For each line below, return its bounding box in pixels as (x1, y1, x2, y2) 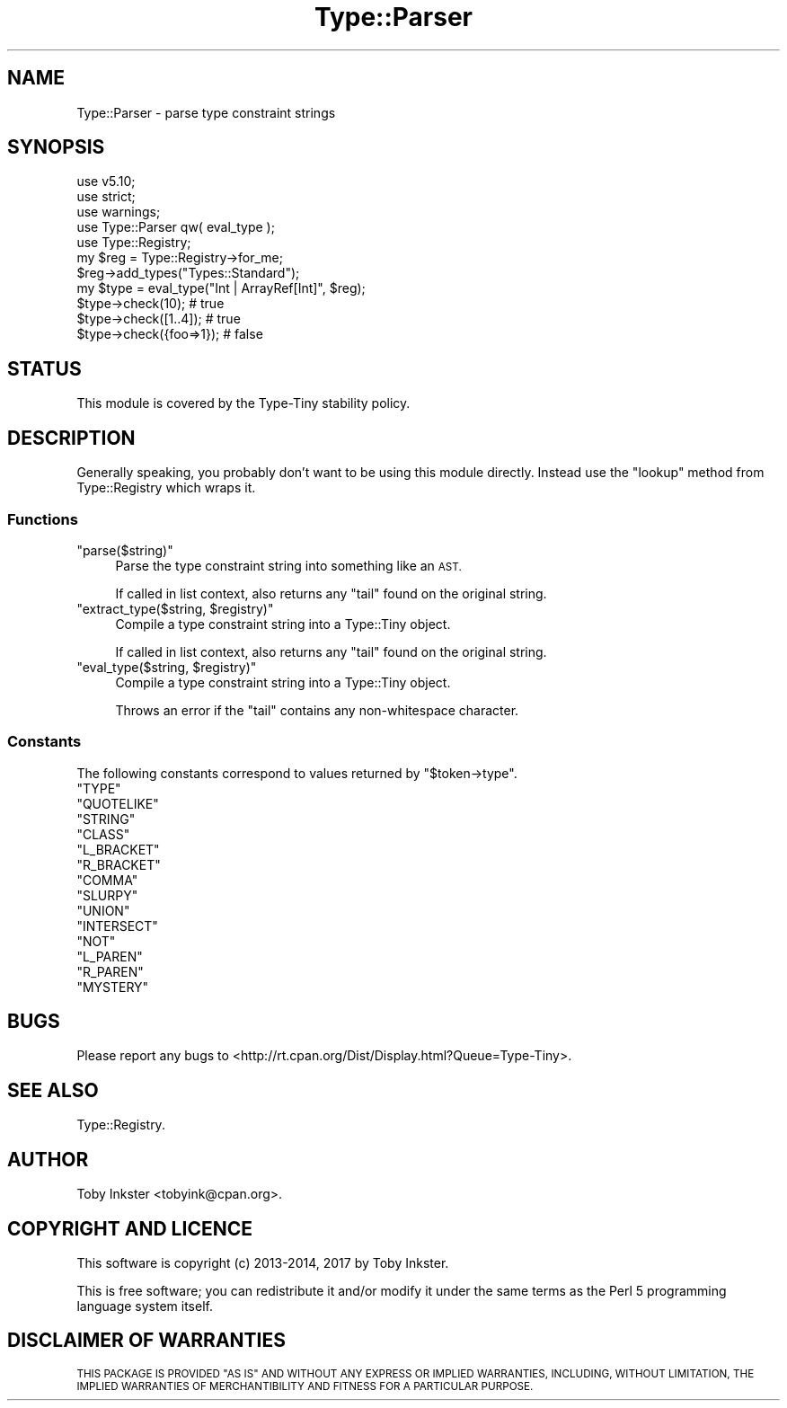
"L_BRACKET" (76, 841, 160, 857)
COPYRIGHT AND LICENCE (7, 1217, 252, 1240)
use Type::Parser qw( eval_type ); (76, 219, 275, 235)
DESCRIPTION (7, 426, 136, 449)
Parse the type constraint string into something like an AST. (115, 557, 462, 573)
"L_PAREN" (76, 948, 143, 964)
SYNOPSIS (7, 136, 105, 159)
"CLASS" (76, 826, 130, 842)
